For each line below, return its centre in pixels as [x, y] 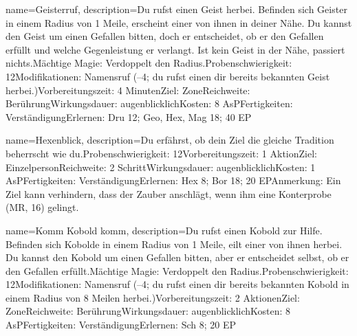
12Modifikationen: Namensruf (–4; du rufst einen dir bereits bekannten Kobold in [177, 284]
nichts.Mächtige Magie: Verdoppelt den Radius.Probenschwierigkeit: [149, 63]
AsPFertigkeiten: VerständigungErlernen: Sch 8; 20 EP [121, 325]
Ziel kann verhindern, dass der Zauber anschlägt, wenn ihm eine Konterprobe [169, 193]
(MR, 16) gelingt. [42, 207]
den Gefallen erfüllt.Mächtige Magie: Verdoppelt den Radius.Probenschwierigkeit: [177, 270]
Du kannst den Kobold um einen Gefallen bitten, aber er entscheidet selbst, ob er [177, 257]
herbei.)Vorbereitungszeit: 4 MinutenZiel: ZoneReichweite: [128, 90]
